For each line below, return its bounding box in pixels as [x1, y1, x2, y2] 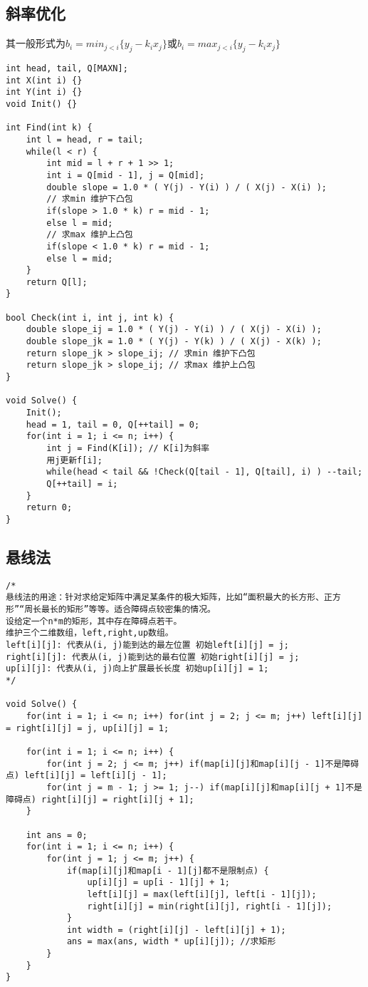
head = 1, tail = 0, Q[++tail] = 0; [26, 419, 200, 430]
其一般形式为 [6, 36, 65, 51]
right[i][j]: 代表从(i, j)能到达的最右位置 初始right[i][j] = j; [6, 651, 300, 662]
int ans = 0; [26, 830, 88, 840]
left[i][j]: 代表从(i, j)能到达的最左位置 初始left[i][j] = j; [6, 640, 289, 651]
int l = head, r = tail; [26, 134, 144, 145]
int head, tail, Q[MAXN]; [6, 63, 128, 73]
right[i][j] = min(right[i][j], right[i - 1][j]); [87, 901, 332, 911]
